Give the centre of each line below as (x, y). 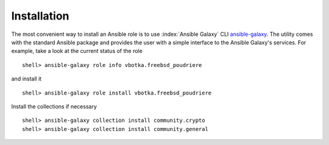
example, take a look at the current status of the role (77, 51)
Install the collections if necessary (54, 106)
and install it (27, 79)
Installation (40, 16)
